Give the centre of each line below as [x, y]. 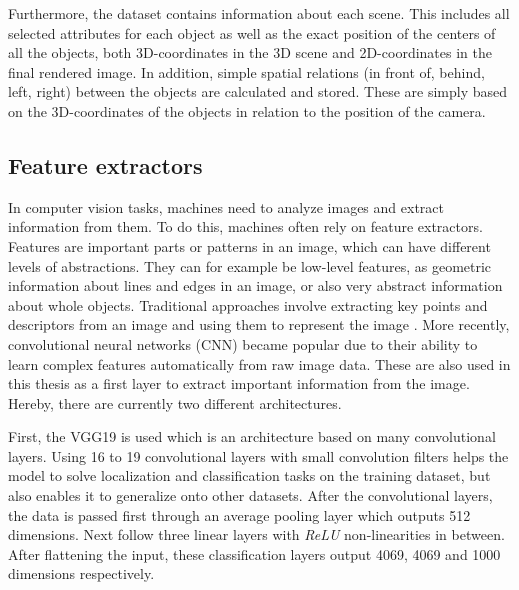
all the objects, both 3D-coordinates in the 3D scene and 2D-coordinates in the [250, 52]
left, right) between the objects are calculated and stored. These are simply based [258, 91]
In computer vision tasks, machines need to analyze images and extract [226, 206]
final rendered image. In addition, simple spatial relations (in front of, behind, [246, 71]
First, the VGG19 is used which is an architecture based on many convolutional [252, 436]
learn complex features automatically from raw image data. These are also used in [259, 363]
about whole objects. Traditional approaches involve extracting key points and [248, 304]
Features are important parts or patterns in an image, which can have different [249, 245]
